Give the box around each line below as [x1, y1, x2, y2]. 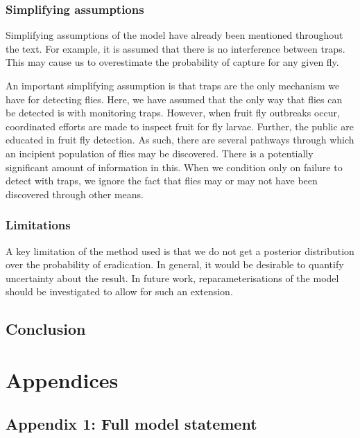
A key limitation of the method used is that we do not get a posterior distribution [6, 243, 354, 258]
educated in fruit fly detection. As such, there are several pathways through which [6, 132, 354, 147]
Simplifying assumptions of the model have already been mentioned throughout [6, 28, 343, 42]
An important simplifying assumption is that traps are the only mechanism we [6, 78, 340, 92]
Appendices [6, 365, 119, 394]
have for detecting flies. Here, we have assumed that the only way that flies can [6, 91, 343, 106]
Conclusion [6, 318, 86, 340]
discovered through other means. [6, 186, 144, 201]
